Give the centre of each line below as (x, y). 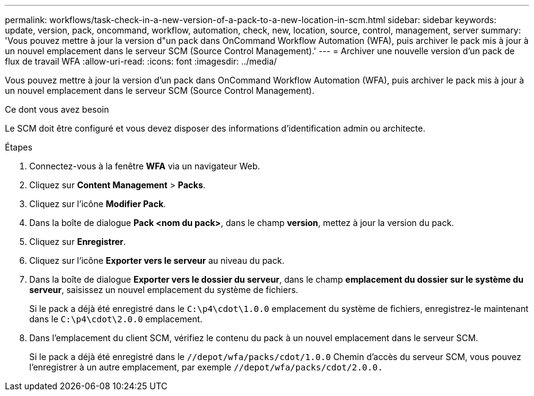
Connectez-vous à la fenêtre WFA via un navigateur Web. (145, 166)
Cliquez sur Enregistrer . (78, 242)
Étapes (19, 147)
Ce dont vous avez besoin (57, 109)
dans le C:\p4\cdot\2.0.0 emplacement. (116, 319)
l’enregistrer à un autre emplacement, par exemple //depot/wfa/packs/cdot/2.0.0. (206, 367)
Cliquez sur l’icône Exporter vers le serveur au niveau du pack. (157, 260)
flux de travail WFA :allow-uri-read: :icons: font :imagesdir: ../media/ (141, 61)
